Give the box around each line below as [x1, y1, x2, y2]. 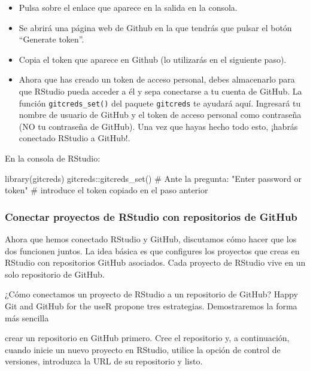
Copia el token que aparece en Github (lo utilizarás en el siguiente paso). [19, 53, 287, 65]
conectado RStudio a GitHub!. [19, 132, 130, 144]
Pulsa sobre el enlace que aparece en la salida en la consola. [19, 1, 238, 13]
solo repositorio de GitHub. [5, 267, 105, 280]
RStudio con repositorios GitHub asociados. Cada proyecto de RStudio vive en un [5, 256, 306, 269]
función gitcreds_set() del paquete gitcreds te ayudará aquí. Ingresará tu [19, 96, 301, 109]
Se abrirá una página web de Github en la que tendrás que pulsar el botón [19, 21, 292, 34]
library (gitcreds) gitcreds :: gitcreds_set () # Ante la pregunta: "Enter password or [5, 172, 302, 184]
